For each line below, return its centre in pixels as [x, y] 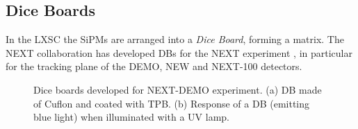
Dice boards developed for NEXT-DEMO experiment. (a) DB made [178, 89]
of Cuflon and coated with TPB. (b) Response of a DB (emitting [172, 103]
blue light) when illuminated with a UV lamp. [131, 117]
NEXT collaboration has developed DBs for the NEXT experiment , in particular [179, 52]
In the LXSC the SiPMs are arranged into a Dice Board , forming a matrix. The [175, 39]
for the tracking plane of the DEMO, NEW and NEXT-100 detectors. [154, 66]
